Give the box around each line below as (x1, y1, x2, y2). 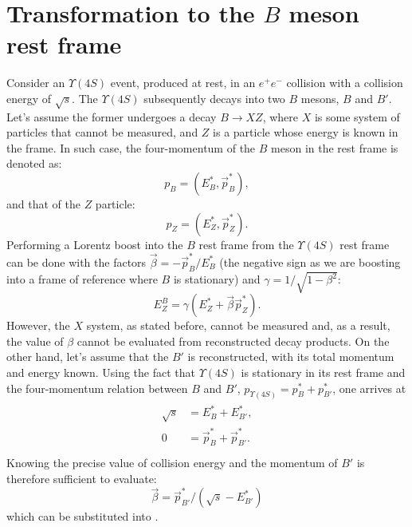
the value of (6, 332, 64, 349)
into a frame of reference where (6, 271, 158, 287)
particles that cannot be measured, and (6, 124, 198, 141)
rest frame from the (198, 236, 294, 252)
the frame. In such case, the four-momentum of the (6, 139, 256, 156)
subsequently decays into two (143, 89, 285, 106)
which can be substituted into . (6, 508, 159, 525)
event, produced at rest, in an (110, 74, 256, 91)
